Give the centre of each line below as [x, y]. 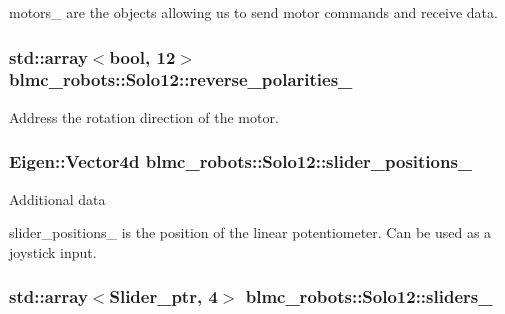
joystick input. [53, 251]
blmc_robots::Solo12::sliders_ [369, 296]
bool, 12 [142, 56]
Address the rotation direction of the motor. [144, 116]
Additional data [57, 198]
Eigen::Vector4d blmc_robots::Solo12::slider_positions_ [241, 161]
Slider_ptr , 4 [163, 296]
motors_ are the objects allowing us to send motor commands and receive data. [253, 12]
